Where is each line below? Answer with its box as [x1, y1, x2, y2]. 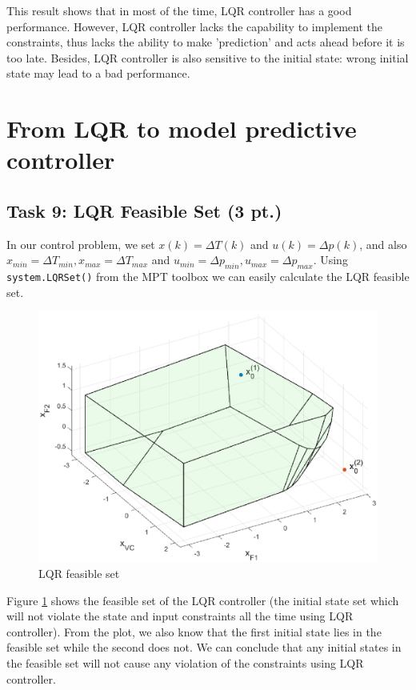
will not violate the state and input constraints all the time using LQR [6, 608, 354, 624]
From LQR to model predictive [6, 112, 357, 145]
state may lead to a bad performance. [6, 65, 190, 82]
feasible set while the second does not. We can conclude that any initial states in [6, 639, 402, 656]
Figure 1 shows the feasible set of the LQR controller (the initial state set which [6, 592, 399, 608]
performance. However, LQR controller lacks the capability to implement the [6, 18, 383, 34]
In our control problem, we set [6, 235, 155, 252]
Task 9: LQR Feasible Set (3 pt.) [6, 198, 282, 223]
